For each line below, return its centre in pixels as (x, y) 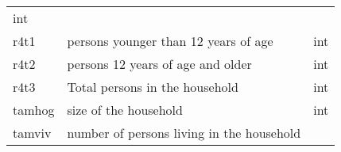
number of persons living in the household (184, 133)
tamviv (32, 133)
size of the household (125, 110)
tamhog (34, 110)
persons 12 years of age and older (159, 64)
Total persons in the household (153, 87)
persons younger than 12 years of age (170, 41)
